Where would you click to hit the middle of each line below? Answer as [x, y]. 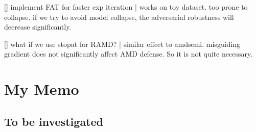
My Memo [42, 89]
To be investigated [54, 121]
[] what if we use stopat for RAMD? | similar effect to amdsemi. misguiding [122, 44]
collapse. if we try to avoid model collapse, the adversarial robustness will [119, 17]
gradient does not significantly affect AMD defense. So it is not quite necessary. [129, 54]
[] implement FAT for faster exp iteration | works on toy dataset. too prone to [126, 7]
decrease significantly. [38, 27]
